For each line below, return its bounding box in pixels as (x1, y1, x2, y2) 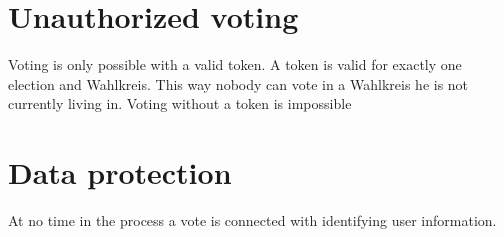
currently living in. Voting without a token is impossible (8, 93, 352, 114)
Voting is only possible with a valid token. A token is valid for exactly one (8, 54, 462, 75)
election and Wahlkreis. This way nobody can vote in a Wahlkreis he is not (8, 73, 469, 94)
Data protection (8, 152, 232, 193)
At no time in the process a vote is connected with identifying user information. (8, 210, 497, 231)
